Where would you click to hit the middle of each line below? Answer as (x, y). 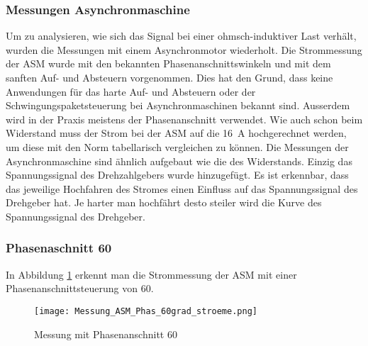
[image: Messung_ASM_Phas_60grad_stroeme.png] (146, 311)
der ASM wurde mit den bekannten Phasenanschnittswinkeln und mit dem (168, 63)
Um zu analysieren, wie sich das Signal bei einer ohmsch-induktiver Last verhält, (181, 36)
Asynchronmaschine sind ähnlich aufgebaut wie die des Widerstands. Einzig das (179, 161)
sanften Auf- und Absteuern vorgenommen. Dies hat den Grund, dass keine (169, 77)
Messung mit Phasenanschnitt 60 (106, 334)
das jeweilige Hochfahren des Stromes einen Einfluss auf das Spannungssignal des (182, 188)
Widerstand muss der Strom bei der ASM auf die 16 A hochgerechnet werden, (176, 133)
